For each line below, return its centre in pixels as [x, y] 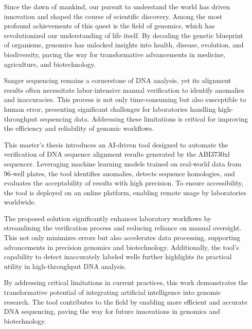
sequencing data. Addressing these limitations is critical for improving [144, 118]
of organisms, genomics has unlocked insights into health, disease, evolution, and [124, 45]
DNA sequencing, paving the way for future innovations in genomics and [112, 311]
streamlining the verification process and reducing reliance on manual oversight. [123, 228]
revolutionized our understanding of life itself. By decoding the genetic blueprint [124, 35]
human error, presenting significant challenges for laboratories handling [110, 109]
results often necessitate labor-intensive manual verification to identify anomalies [124, 90]
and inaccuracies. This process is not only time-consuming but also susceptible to [125, 99]
